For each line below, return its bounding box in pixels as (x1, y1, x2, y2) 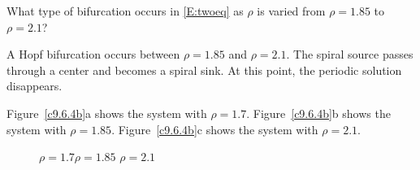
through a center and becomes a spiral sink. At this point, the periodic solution (6, 61, 402, 78)
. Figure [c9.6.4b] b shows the (246, 104, 391, 121)
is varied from (257, 2, 326, 19)
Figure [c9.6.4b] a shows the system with (6, 104, 207, 121)
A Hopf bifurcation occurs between (6, 46, 180, 63)
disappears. (6, 77, 63, 94)
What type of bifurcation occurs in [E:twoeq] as (6, 2, 244, 19)
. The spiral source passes (286, 46, 414, 63)
